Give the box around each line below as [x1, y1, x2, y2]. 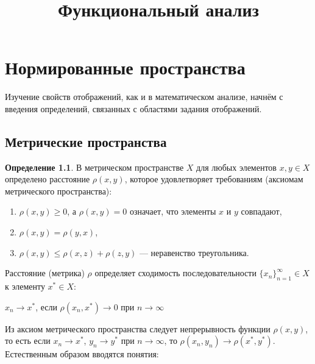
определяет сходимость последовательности [94, 266, 257, 279]
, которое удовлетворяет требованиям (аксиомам [124, 173, 303, 185]
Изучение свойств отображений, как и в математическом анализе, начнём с [5, 90, 283, 103]
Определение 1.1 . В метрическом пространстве [5, 160, 184, 173]
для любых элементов [196, 160, 277, 173]
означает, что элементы [129, 205, 216, 218]
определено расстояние [5, 173, 90, 185]
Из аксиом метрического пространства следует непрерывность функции [5, 322, 271, 335]
